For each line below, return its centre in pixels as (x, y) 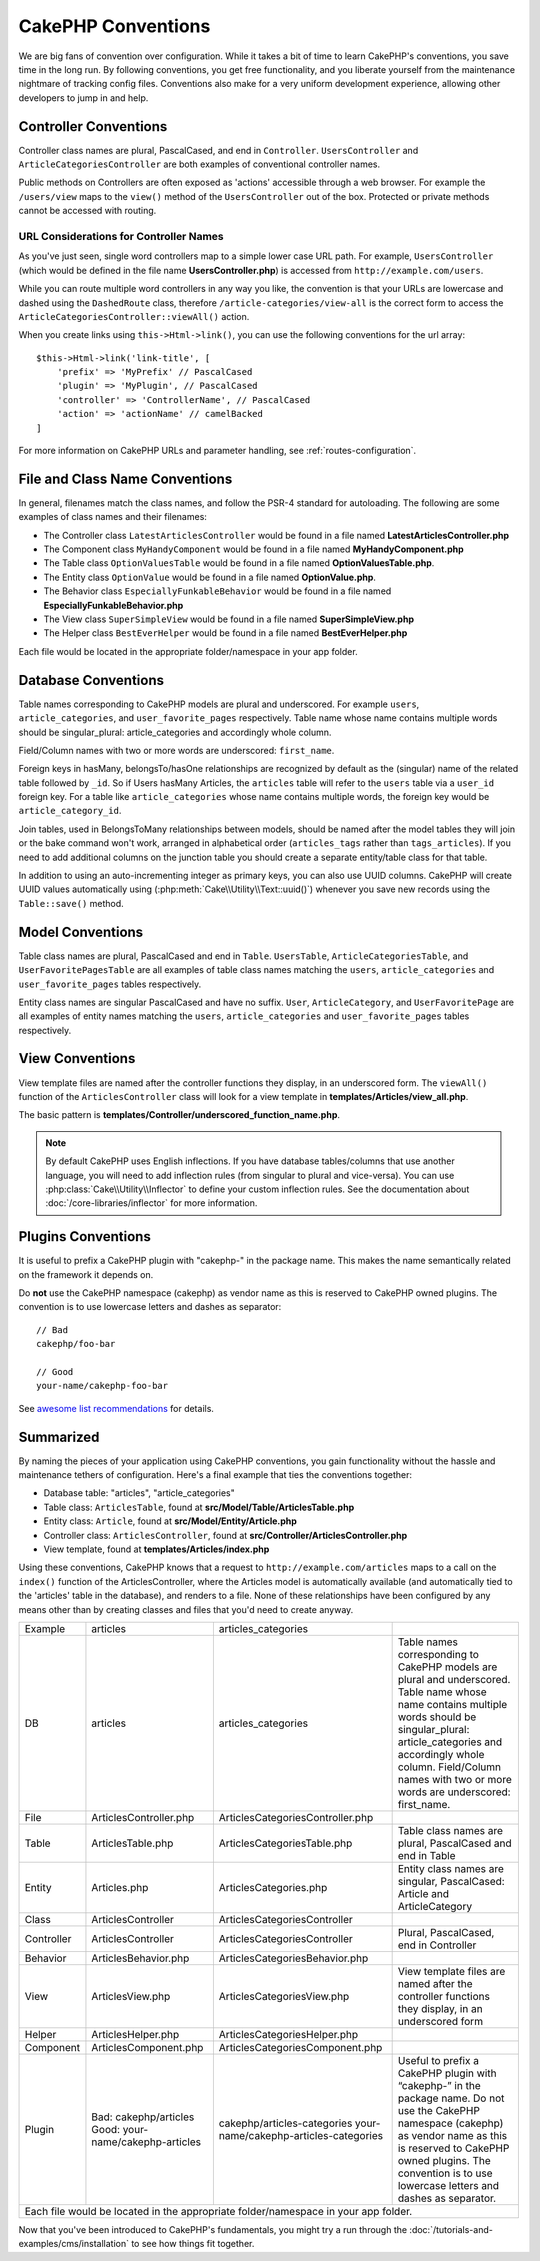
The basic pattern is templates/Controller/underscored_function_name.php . (179, 1115)
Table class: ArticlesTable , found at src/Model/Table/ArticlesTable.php (199, 1507)
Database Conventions (91, 680)
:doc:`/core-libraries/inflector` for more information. (151, 1203)
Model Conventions (81, 931)
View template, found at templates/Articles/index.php (156, 1549)
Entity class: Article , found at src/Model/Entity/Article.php (170, 1521)
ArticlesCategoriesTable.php (285, 1843)
